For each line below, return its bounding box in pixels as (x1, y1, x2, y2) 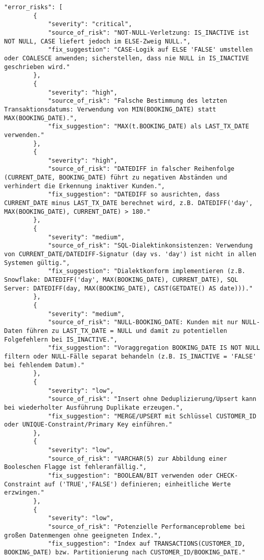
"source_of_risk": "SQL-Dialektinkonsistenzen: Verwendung (47, 242, 253, 250)
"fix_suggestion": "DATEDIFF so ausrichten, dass (47, 191, 220, 198)
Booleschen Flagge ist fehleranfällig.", (4, 463, 147, 471)
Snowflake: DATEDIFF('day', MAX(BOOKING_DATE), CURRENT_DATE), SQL (4, 276, 238, 283)
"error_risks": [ (4, 4, 63, 11)
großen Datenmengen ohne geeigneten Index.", (4, 531, 161, 539)
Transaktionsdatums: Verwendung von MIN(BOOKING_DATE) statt (4, 105, 217, 113)
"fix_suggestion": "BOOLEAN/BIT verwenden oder (47, 472, 213, 480)
